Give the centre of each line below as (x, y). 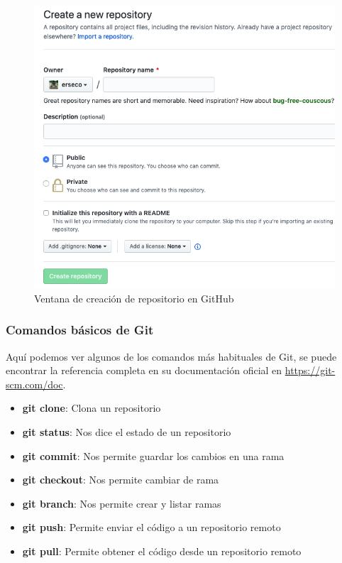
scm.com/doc (34, 384)
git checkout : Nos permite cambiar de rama (121, 480)
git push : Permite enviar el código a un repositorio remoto (151, 527)
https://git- (310, 370)
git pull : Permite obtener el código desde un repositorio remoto (162, 551)
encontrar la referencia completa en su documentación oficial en (144, 370)
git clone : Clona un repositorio (92, 408)
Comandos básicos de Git (80, 330)
